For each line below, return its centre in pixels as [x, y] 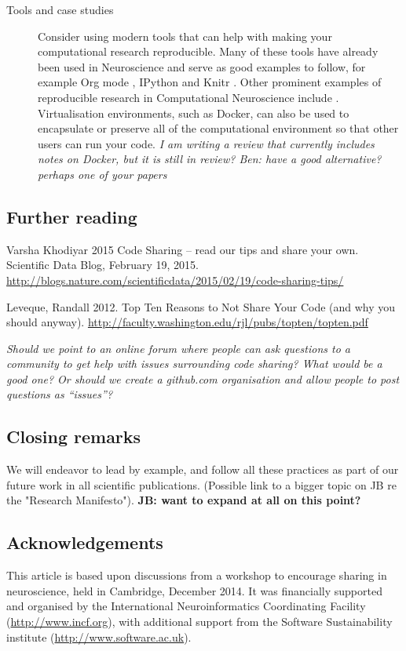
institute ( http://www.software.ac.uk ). [99, 636]
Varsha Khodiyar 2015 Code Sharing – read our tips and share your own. [183, 249]
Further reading [72, 216]
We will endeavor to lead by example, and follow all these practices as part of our [203, 469]
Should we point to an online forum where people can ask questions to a [178, 348]
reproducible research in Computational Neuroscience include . [188, 97]
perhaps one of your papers [102, 174]
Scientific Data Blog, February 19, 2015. [102, 265]
